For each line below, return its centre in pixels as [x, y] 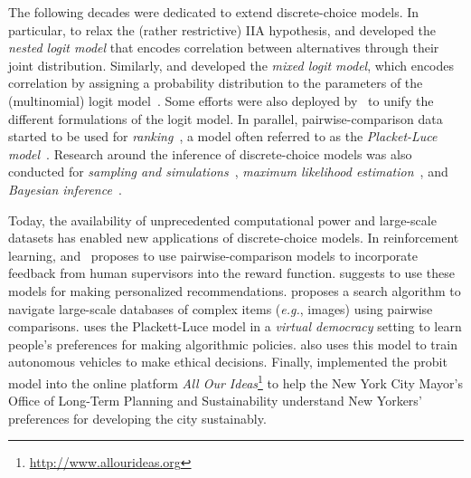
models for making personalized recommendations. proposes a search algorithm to [235, 290]
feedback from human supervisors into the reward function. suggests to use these [231, 273]
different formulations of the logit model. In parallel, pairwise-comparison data [226, 118]
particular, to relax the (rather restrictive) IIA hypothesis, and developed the [222, 29]
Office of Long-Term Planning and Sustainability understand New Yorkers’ [215, 401]
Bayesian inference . [65, 189]
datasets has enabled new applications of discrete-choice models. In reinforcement [234, 238]
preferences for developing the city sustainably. [137, 418]
